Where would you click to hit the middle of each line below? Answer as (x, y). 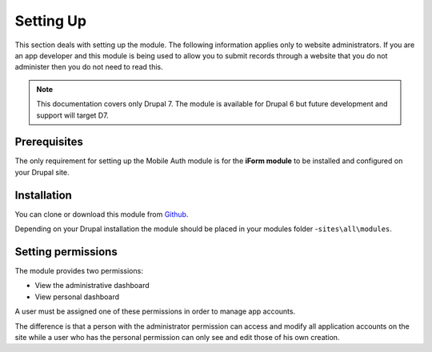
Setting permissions (66, 252)
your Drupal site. (42, 172)
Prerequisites (49, 142)
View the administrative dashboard (92, 286)
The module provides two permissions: (79, 271)
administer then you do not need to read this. (89, 67)
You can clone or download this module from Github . (102, 214)
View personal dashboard (77, 297)
